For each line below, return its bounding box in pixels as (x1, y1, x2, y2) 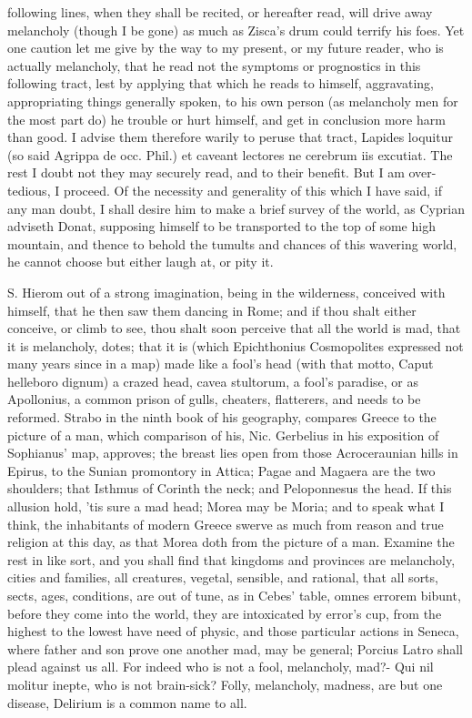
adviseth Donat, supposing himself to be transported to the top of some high (7, 217, 436, 236)
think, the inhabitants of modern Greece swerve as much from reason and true (7, 514, 444, 533)
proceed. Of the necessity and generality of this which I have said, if (63, 180, 443, 199)
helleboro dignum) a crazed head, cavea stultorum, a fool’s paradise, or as (7, 371, 419, 390)
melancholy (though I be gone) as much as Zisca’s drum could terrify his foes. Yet (7, 20, 465, 39)
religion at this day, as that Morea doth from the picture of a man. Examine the (7, 532, 455, 551)
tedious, (7, 180, 51, 199)
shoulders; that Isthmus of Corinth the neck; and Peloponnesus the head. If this (7, 479, 452, 498)
